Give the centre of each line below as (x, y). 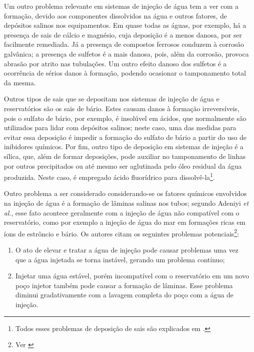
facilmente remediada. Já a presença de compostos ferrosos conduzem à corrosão (124, 44)
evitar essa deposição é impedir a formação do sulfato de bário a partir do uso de (125, 137)
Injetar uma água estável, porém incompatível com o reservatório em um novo (132, 276)
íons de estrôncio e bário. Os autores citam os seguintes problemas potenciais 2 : (122, 233)
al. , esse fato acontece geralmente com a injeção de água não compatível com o (122, 212)
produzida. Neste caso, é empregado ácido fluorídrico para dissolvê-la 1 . (109, 176)
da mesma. (20, 82)
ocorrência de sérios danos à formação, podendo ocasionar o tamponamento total (125, 73)
